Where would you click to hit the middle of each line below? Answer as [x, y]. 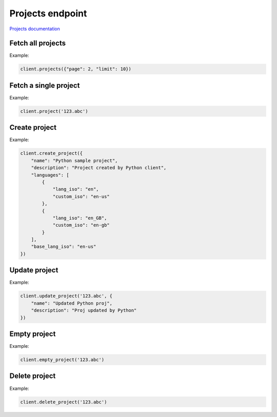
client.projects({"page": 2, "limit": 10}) [76, 69]
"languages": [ [50, 175]
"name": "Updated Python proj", [72, 303]
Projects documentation [35, 29]
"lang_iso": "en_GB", [80, 218]
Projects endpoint [48, 13]
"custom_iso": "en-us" [81, 196]
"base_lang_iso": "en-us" [64, 247]
